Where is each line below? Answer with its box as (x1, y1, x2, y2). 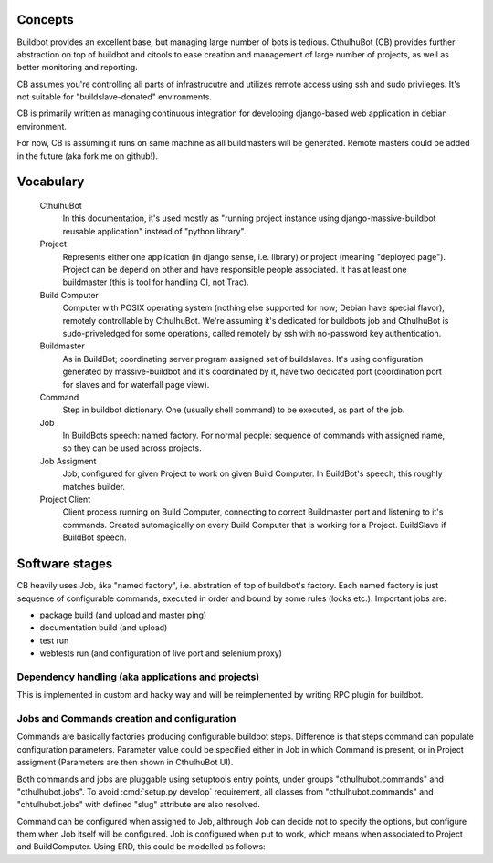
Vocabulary (16, 174, 85, 190)
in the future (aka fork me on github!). (16, 151, 159, 161)
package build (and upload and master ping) (39, 609, 207, 620)
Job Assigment (39, 455, 97, 466)
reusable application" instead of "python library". (62, 225, 246, 236)
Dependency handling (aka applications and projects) (16, 671, 260, 683)
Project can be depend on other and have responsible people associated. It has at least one (62, 265, 407, 275)
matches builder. (62, 481, 126, 492)
